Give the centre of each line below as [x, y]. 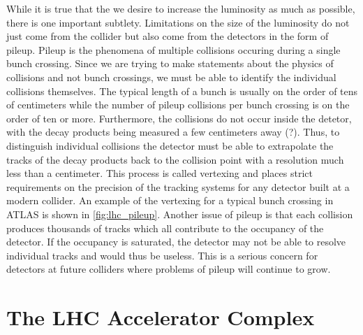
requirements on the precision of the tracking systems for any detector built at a [178, 186]
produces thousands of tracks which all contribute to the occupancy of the [165, 228]
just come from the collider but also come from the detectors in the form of [168, 36]
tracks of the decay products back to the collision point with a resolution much [175, 159]
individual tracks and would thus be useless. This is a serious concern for [162, 255]
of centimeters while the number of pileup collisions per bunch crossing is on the [178, 105]
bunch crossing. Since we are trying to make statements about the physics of [170, 63]
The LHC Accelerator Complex [161, 317]
